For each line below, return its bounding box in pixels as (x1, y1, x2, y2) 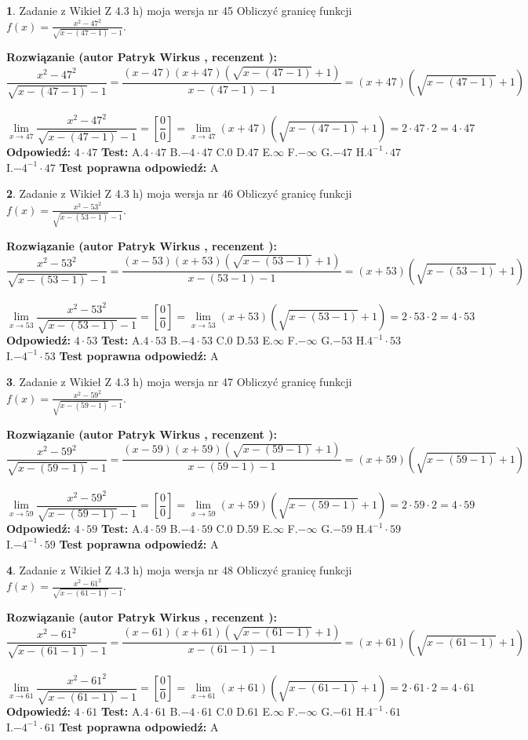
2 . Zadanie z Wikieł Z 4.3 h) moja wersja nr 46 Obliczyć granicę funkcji (6, 185, 352, 202)
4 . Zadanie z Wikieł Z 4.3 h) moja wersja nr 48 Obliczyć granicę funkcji (6, 562, 352, 578)
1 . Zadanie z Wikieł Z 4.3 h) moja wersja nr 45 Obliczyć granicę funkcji (6, 2, 352, 18)
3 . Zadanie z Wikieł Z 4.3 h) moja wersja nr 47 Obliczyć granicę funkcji (6, 374, 352, 390)
